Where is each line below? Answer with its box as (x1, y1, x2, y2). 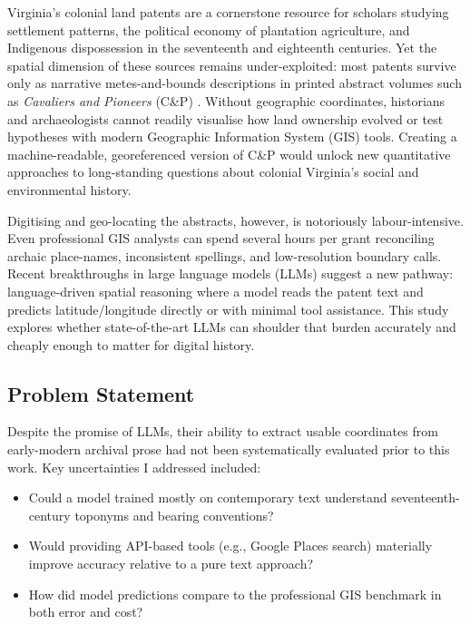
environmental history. (7, 180, 132, 199)
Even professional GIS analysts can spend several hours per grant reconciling (7, 229, 435, 248)
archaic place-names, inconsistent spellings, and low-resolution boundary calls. (7, 246, 442, 265)
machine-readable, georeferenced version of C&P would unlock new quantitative (7, 144, 451, 163)
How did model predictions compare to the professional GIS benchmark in (28, 584, 442, 603)
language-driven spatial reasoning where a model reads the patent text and (7, 281, 424, 300)
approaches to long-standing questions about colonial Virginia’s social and (7, 162, 419, 181)
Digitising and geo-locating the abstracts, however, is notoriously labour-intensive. (7, 210, 464, 229)
